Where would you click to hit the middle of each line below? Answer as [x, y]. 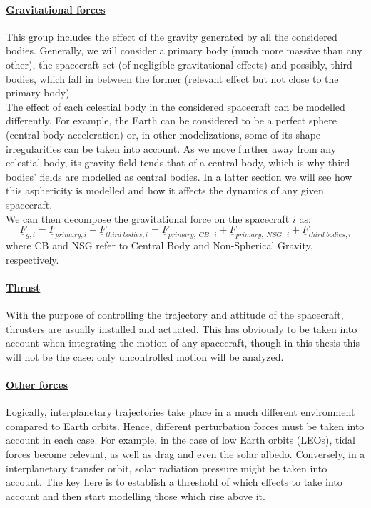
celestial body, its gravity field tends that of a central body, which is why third [178, 163]
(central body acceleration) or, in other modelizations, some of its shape [163, 134]
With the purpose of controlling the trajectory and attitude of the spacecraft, [175, 315]
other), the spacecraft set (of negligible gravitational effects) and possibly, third [179, 64]
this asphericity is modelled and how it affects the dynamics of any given [165, 190]
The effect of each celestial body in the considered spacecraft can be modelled [176, 106]
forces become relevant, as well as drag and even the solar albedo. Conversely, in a [185, 454]
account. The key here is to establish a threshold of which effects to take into [174, 482]
